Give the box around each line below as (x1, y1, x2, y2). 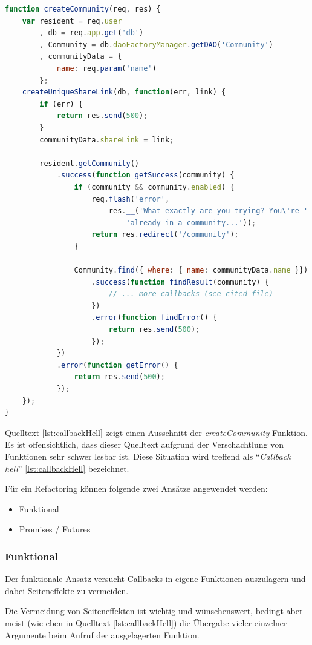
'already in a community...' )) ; (126, 218, 256, 227)
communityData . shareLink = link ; (39, 135, 174, 144)
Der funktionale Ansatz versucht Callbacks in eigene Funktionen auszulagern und (5, 572, 306, 585)
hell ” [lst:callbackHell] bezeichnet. (5, 461, 129, 474)
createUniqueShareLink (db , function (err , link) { (22, 88, 226, 97)
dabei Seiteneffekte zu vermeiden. (5, 584, 129, 597)
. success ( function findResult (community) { (91, 277, 269, 286)
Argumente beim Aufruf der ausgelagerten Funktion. (5, 628, 200, 641)
